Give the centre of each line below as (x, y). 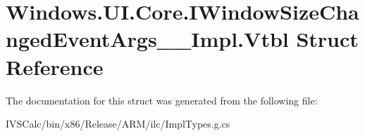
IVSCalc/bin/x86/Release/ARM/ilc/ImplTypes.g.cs (118, 124)
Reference (55, 66)
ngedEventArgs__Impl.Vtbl (147, 39)
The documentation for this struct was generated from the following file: (162, 100)
